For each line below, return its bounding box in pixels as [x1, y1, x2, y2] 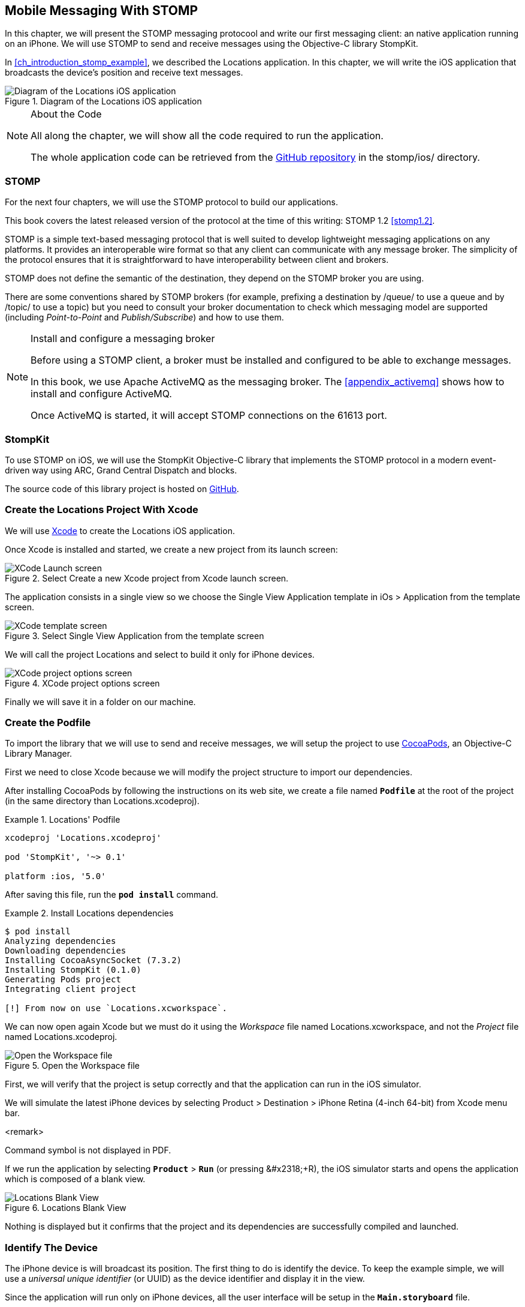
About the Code [31, 108, 102, 121]
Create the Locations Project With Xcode [5, 503, 198, 516]
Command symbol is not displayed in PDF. [5, 1145, 171, 1156]
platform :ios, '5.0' [5, 871, 106, 882]
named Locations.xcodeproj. [5, 1032, 117, 1042]
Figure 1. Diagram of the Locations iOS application [5, 96, 202, 107]
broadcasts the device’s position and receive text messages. [5, 67, 243, 78]
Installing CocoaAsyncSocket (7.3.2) [5, 955, 182, 966]
